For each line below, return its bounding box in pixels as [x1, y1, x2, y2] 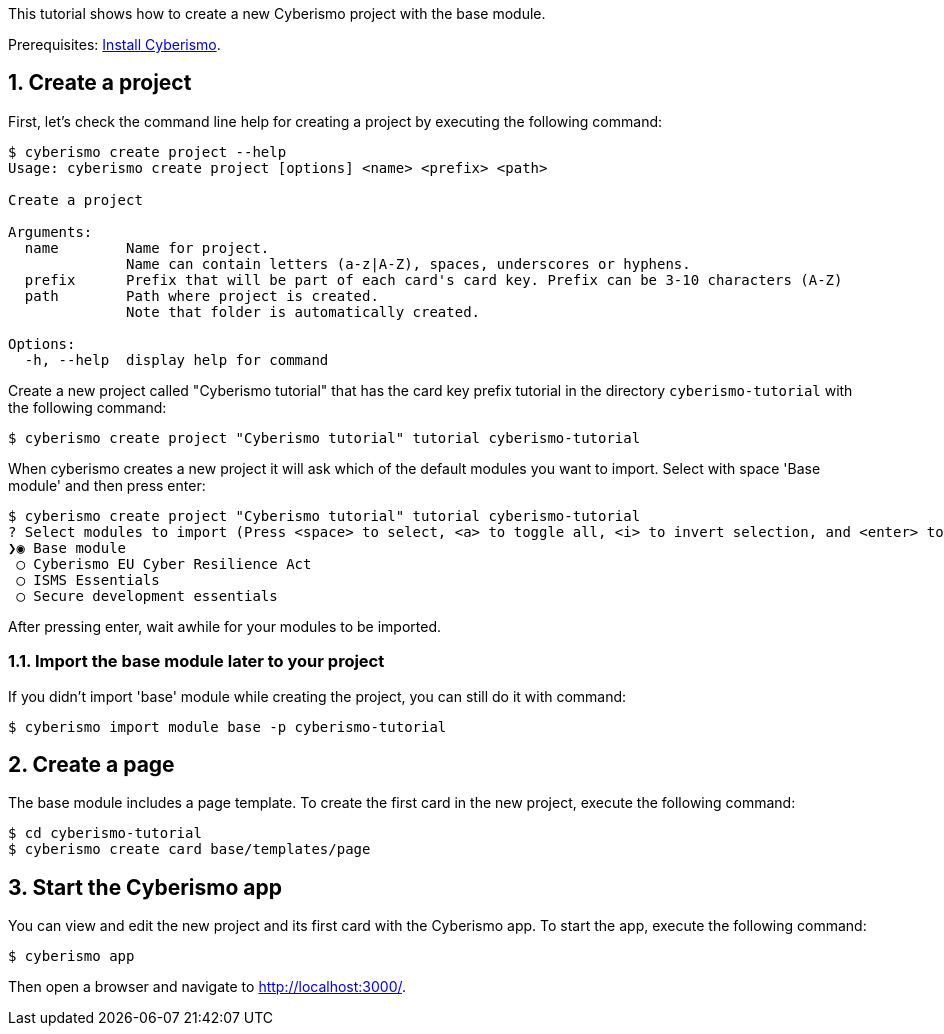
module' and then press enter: [8, 476, 206, 494]
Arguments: [8, 223, 93, 240]
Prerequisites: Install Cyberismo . [8, 36, 221, 53]
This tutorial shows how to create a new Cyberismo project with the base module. [8, 5, 546, 22]
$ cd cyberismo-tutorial [8, 825, 202, 842]
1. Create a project [8, 70, 192, 96]
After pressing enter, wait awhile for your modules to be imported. [8, 617, 442, 635]
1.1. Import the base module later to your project [8, 651, 385, 672]
